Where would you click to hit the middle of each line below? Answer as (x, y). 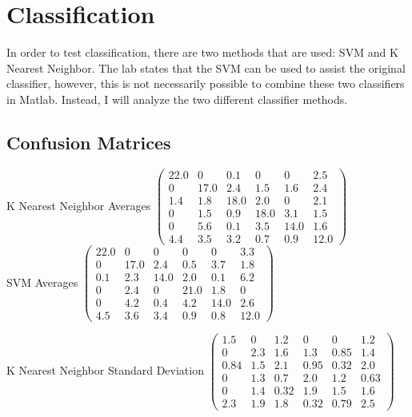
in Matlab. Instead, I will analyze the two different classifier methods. (177, 99)
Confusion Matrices (89, 142)
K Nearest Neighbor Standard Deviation (105, 369)
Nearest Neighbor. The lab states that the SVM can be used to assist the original (206, 68)
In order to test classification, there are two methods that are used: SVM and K (202, 52)
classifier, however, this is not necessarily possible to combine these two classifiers (206, 83)
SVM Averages (42, 282)
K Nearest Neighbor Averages (79, 205)
